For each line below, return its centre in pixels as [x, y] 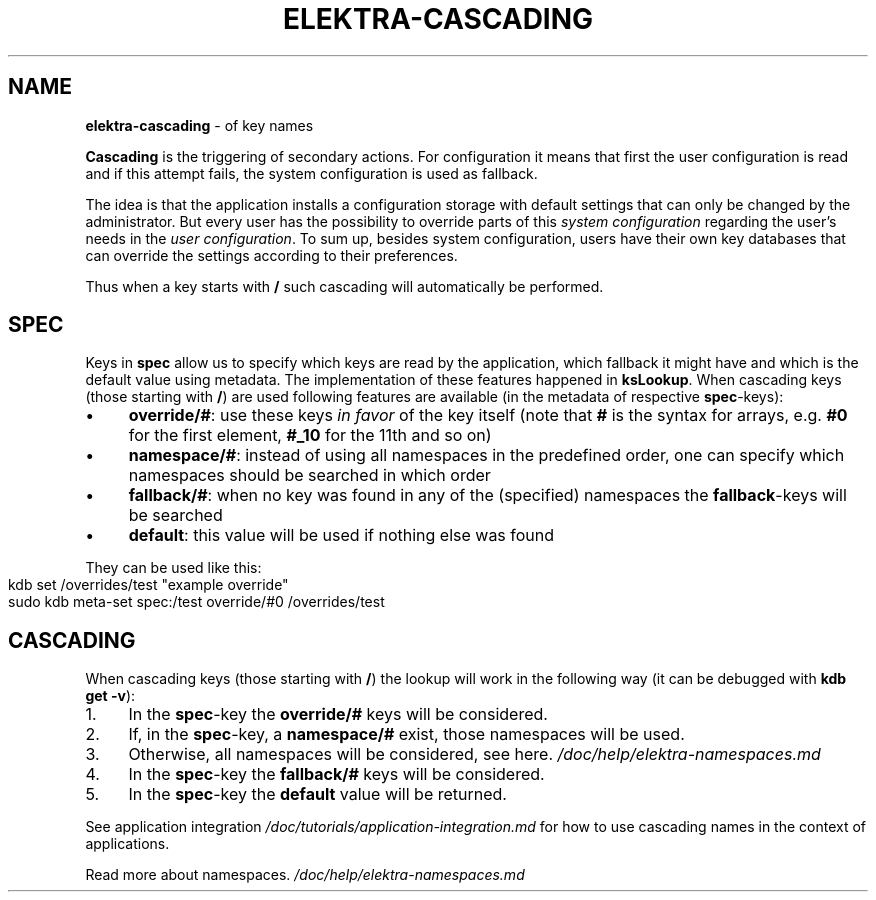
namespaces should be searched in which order [309, 475]
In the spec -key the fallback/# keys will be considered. [336, 774]
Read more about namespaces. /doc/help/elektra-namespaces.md [305, 875]
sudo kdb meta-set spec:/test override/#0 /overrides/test [196, 602]
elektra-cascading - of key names [199, 125]
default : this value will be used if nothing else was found [341, 535]
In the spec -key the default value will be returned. [317, 794]
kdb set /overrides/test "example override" [148, 585]
